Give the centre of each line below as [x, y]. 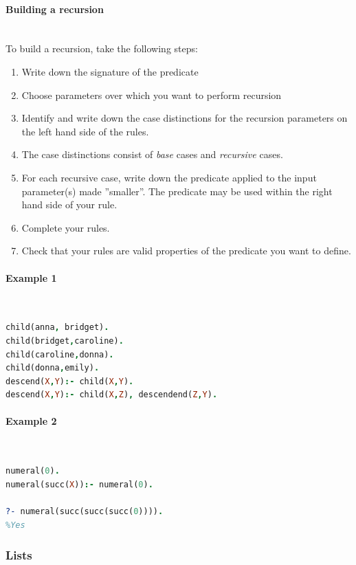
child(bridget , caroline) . [65, 341]
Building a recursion [55, 9]
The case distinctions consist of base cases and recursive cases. [152, 154]
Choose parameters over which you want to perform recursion [152, 95]
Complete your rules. [66, 227]
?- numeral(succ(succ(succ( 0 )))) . [85, 512]
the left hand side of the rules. [85, 131]
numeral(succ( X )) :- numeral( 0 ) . [79, 484]
